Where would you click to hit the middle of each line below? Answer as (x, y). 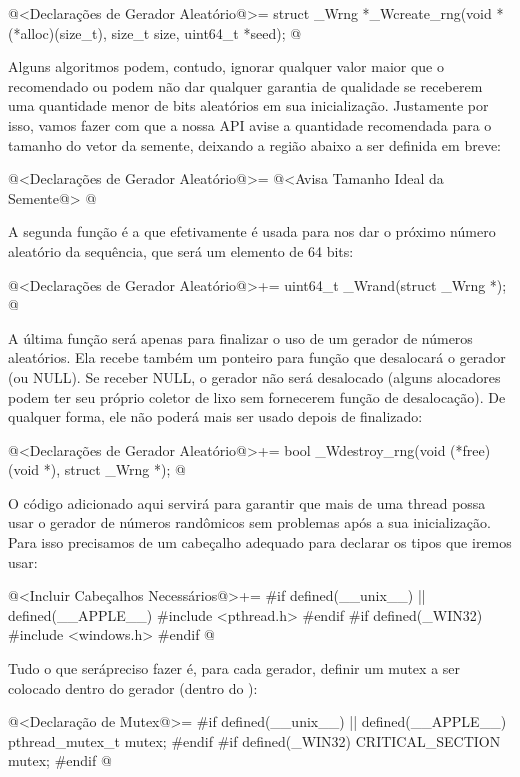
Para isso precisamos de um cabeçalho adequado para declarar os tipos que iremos (260, 542)
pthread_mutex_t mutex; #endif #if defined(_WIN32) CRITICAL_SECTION (254, 740)
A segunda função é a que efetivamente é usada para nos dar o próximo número (252, 231)
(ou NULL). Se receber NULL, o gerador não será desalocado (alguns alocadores (254, 376)
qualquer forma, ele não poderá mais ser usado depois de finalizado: (215, 416)
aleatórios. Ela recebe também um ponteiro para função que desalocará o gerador (257, 357)
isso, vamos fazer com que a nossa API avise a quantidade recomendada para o (250, 124)
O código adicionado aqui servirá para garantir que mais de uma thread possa (247, 502)
